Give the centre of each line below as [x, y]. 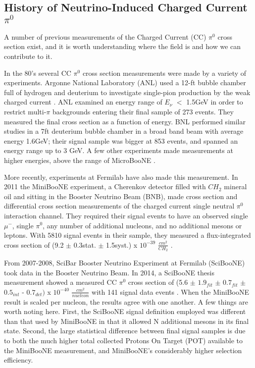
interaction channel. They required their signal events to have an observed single [126, 215]
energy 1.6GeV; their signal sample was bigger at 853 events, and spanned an [121, 140]
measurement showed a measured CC [60, 282]
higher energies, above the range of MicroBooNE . [80, 160]
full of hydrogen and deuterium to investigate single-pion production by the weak [127, 92]
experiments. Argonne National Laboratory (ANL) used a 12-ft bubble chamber [125, 82]
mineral [235, 186]
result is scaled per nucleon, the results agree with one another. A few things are [126, 301]
